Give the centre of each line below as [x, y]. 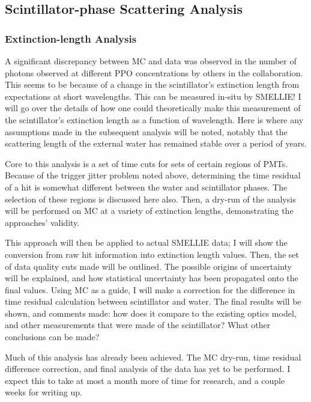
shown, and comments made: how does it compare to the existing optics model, [151, 313]
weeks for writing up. [44, 392]
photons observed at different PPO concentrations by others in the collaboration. [154, 72]
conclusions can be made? [52, 337]
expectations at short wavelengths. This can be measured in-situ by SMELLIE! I [153, 96]
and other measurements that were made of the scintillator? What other [138, 325]
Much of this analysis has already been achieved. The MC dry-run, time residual [153, 357]
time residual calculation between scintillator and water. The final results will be [153, 301]
